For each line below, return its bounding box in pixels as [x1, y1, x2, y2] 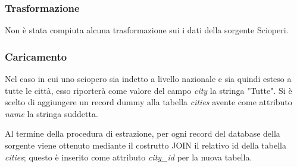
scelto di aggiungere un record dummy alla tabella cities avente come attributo [5, 96, 292, 108]
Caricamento [5, 49, 67, 64]
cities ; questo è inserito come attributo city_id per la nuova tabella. [5, 150, 252, 163]
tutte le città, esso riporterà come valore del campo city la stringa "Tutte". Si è [5, 84, 292, 96]
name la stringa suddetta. [5, 107, 98, 119]
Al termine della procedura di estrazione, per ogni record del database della [5, 127, 280, 140]
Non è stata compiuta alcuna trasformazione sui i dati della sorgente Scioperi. [5, 24, 289, 36]
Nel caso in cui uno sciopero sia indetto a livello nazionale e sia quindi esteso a [5, 73, 292, 85]
